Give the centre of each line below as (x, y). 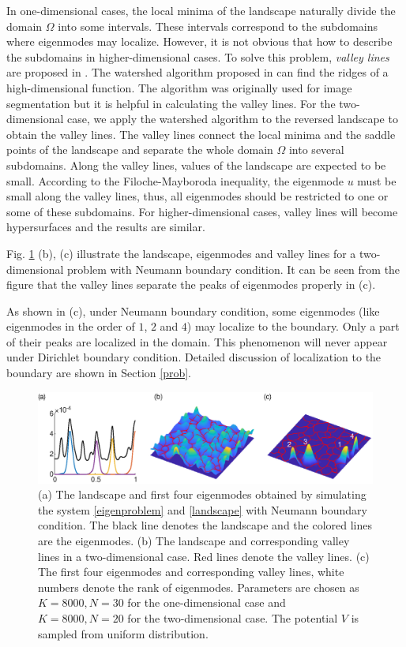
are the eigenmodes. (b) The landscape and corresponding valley (194, 540)
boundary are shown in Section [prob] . (99, 373)
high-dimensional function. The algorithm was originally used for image (179, 87)
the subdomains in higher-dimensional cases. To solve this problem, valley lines (198, 56)
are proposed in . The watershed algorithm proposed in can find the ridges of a (197, 72)
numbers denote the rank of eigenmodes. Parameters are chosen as (199, 587)
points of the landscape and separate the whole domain (140, 150)
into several (316, 150)
